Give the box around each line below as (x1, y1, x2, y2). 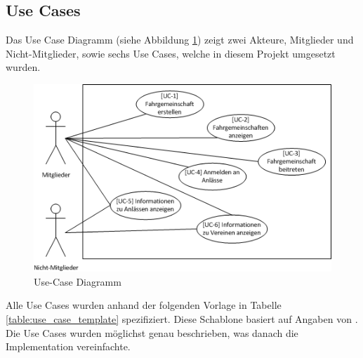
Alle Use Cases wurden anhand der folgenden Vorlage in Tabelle (6, 298, 282, 312)
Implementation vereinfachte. (6, 339, 131, 354)
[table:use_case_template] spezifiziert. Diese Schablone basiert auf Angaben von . (6, 311, 358, 326)
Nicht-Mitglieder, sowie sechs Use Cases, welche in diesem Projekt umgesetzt (6, 46, 336, 60)
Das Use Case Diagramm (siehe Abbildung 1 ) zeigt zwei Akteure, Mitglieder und (6, 32, 354, 47)
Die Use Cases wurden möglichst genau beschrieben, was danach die (6, 325, 298, 340)
